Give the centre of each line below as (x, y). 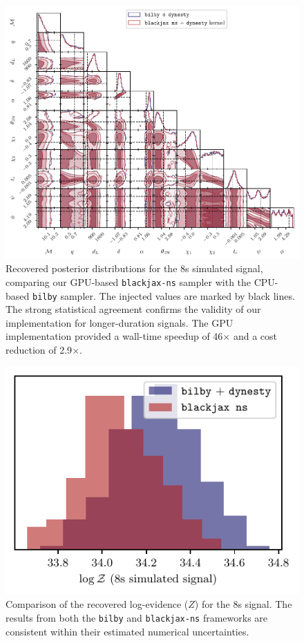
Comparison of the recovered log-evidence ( (97, 604)
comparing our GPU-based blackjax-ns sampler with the (129, 281)
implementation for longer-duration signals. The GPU (120, 322)
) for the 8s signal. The (243, 604)
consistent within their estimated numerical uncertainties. (127, 631)
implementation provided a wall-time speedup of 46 (114, 336)
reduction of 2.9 (39, 350)
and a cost (255, 336)
